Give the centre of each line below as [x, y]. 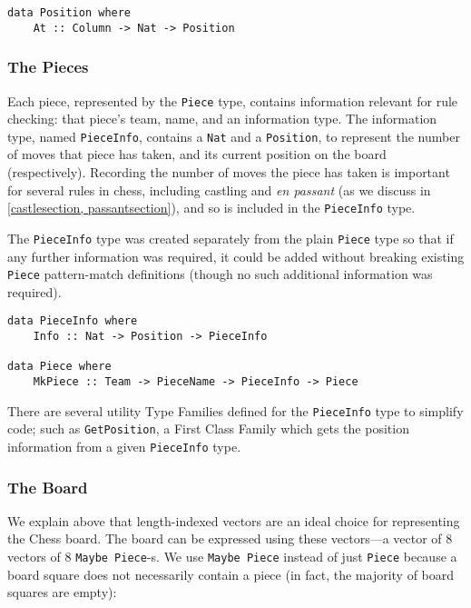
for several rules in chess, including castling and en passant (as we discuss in [219, 189]
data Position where [69, 13]
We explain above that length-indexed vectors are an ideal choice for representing [234, 520]
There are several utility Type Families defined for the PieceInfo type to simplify [235, 410]
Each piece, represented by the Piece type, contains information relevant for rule [233, 100]
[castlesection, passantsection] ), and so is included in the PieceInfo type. [211, 208]
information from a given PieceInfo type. [124, 446]
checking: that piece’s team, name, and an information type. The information [222, 119]
